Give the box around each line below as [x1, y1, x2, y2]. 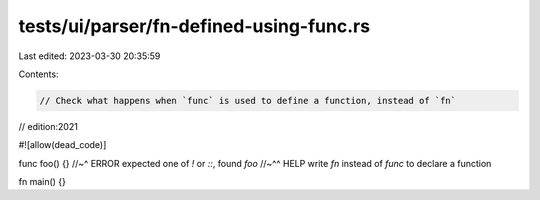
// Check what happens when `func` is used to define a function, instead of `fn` [39, 95, 457, 106]
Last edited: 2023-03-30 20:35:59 [18, 50, 161, 62]
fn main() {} [18, 176, 67, 188]
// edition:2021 [18, 120, 79, 132]
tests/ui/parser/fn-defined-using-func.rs [18, 15, 370, 37]
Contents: [18, 68, 59, 80]
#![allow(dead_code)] [18, 139, 107, 151]
